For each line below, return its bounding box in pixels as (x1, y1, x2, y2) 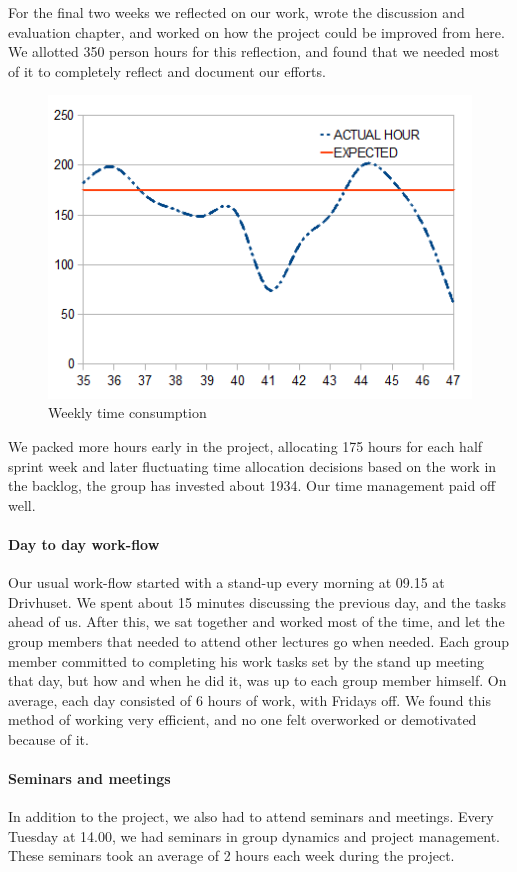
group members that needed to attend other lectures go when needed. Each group (8, 630, 510, 651)
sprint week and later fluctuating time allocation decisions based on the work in (8, 455, 497, 476)
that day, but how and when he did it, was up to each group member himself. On (8, 670, 507, 691)
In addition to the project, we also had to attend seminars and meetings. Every (8, 806, 494, 827)
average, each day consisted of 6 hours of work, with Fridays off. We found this (8, 689, 491, 710)
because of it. (8, 728, 89, 749)
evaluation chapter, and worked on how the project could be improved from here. (8, 21, 505, 42)
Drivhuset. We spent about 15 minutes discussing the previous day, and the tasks (8, 591, 506, 612)
